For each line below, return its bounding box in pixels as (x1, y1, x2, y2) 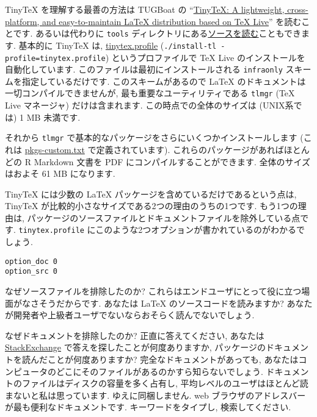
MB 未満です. (26, 110, 81, 123)
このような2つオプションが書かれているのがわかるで (95, 223, 305, 236)
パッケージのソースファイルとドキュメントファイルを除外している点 (27, 211, 301, 224)
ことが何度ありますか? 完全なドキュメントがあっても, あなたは (47, 353, 299, 365)
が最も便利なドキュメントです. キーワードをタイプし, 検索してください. (5, 401, 291, 413)
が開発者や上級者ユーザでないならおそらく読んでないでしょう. (5, 308, 255, 321)
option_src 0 (5, 267, 57, 276)
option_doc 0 (5, 257, 57, 266)
